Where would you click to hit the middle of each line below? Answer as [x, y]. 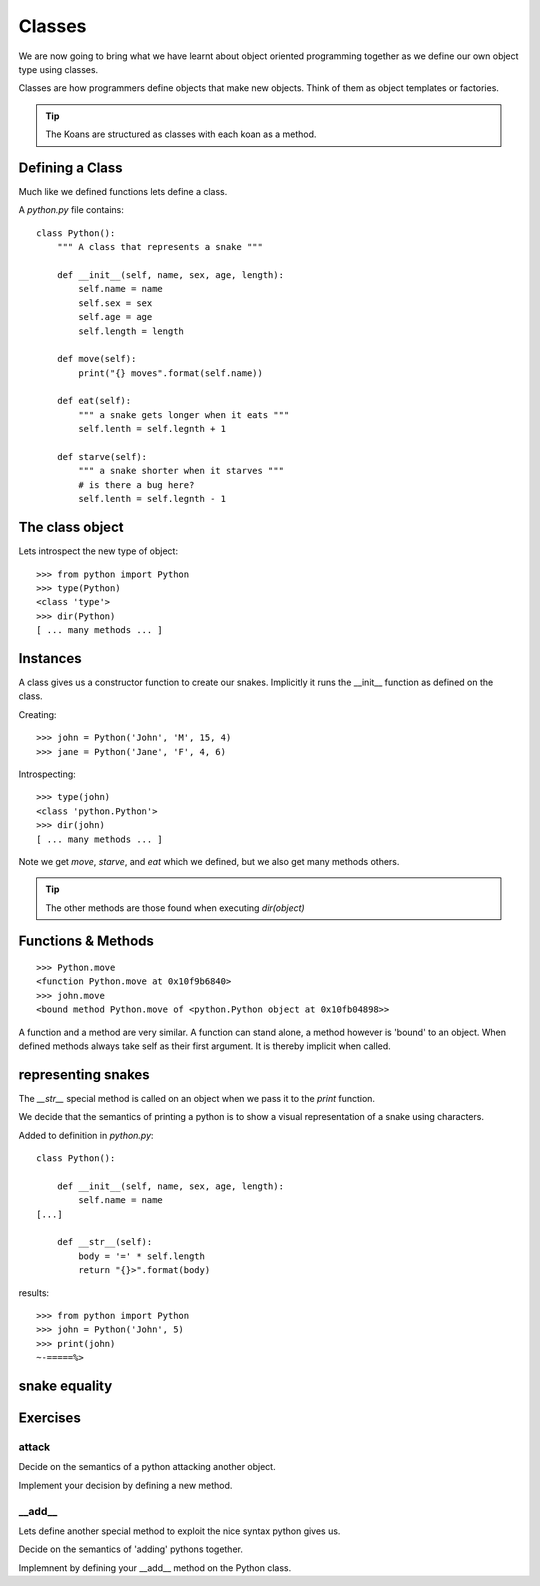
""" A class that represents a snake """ [160, 247]
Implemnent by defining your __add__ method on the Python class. [155, 1567]
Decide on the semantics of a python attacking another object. [147, 1467]
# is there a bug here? [136, 484]
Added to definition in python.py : [86, 1135]
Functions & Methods [86, 941]
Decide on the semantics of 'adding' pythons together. [131, 1549]
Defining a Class [71, 167]
